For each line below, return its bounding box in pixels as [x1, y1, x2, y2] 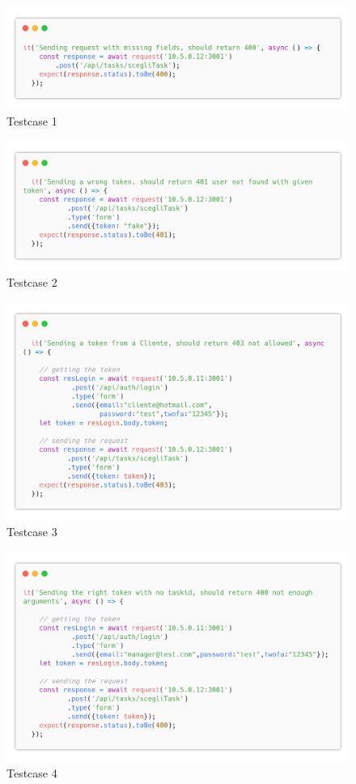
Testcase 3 [6, 523, 57, 540]
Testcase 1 [6, 113, 57, 130]
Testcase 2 [6, 273, 57, 290]
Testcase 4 [6, 764, 57, 781]
